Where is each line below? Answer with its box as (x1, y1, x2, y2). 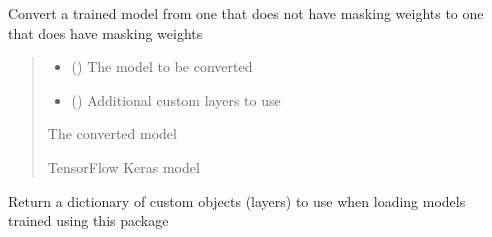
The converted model (47, 123, 177, 144)
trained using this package (8, 210, 169, 231)
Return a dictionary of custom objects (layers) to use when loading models (8, 190, 466, 211)
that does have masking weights (8, 22, 203, 43)
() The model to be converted (71, 56, 253, 77)
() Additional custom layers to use (71, 89, 281, 110)
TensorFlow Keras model (47, 156, 200, 177)
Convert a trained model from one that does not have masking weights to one (8, 3, 484, 23)
